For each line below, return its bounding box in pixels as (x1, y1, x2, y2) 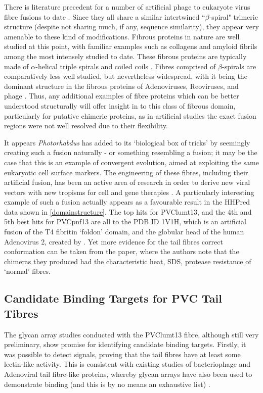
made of (4, 61, 29, 71)
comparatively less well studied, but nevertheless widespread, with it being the (4, 71, 247, 81)
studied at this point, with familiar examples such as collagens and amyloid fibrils (4, 41, 257, 52)
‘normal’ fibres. (4, 266, 51, 276)
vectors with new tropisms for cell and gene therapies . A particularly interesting (4, 186, 254, 197)
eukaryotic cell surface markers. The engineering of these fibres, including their (4, 167, 248, 177)
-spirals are (222, 61, 256, 71)
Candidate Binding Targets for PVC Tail (4, 290, 222, 306)
